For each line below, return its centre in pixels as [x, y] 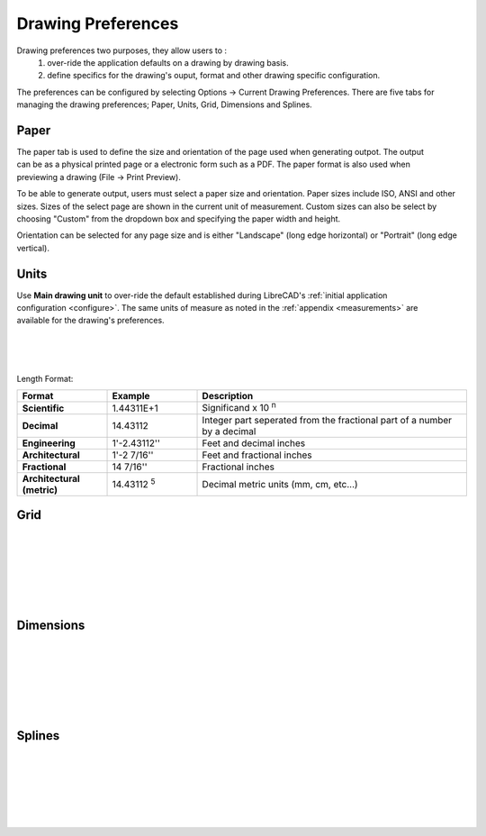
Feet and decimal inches [254, 443]
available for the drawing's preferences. [91, 321]
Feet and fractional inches [257, 455]
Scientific [43, 408]
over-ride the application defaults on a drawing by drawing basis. [168, 62]
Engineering [49, 443]
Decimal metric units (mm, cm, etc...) [280, 484]
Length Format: [45, 379]
